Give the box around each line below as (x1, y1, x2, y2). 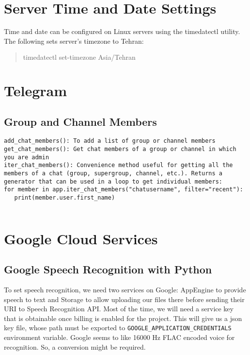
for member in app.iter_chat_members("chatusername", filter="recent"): (4, 186, 243, 193)
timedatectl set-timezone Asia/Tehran (23, 52, 136, 62)
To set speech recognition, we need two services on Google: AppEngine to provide (4, 284, 246, 294)
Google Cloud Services (4, 228, 158, 248)
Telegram (4, 81, 67, 101)
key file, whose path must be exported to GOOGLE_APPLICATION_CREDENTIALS (4, 322, 232, 333)
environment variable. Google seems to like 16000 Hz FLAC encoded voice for (4, 332, 235, 342)
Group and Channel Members (4, 114, 157, 129)
